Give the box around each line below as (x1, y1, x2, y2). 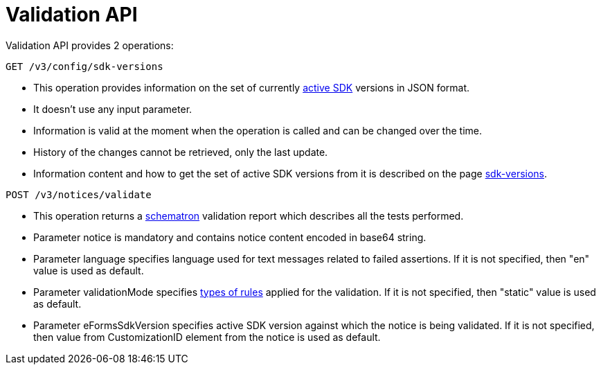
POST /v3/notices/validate (6, 188, 152, 200)
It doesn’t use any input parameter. (33, 103, 192, 115)
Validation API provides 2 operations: (6, 39, 174, 51)
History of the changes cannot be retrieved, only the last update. (33, 146, 328, 158)
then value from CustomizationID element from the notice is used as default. (33, 331, 381, 343)
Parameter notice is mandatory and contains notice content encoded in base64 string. (33, 231, 427, 243)
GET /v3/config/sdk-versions (6, 60, 163, 72)
